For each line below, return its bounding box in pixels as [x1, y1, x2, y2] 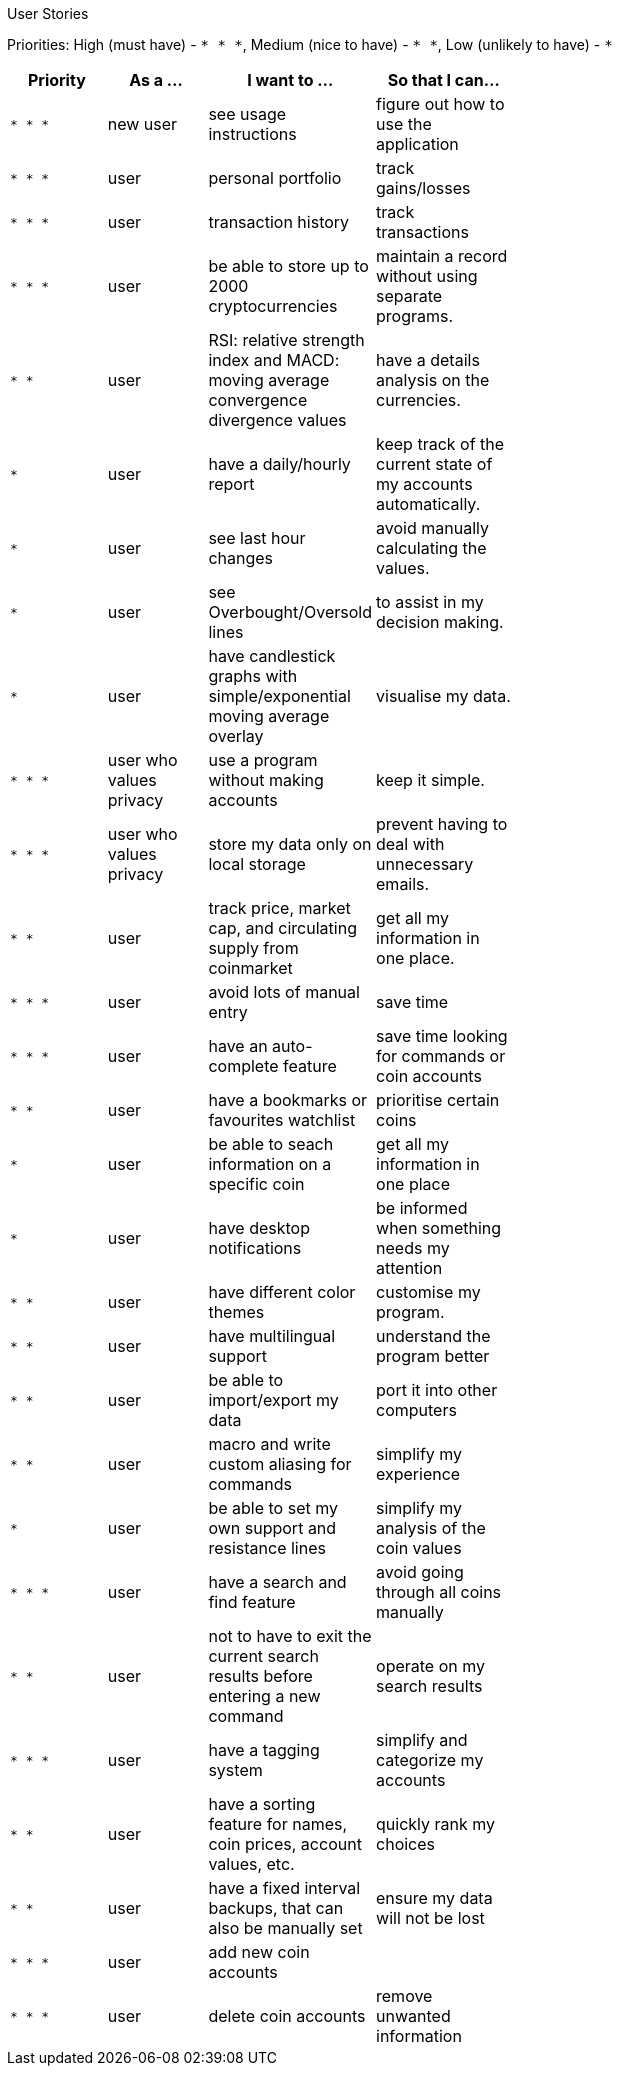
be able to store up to [208, 256, 369, 276]
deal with [376, 834, 445, 854]
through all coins [376, 1582, 502, 1602]
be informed [376, 1198, 468, 1218]
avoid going [376, 1562, 464, 1582]
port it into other [376, 1380, 498, 1400]
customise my [376, 1282, 481, 1302]
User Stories [7, 5, 89, 22]
